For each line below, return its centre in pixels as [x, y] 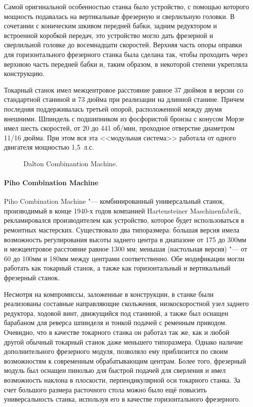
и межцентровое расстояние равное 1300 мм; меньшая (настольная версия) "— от [126, 249]
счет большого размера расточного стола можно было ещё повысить [105, 389]
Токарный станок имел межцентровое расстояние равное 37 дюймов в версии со [124, 89]
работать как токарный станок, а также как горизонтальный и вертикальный [117, 268]
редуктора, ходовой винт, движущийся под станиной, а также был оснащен [116, 313]
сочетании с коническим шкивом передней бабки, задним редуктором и [111, 26]
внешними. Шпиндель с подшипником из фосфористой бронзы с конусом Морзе [124, 118]
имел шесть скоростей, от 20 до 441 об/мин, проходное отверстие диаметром [119, 128]
